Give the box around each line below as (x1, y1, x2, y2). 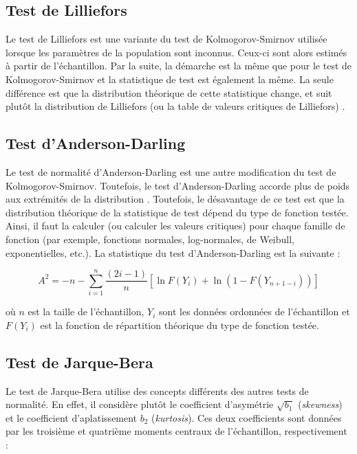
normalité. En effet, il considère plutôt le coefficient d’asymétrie (6, 397, 274, 411)
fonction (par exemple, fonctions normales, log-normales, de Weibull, (6, 231, 294, 246)
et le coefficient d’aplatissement (6, 410, 138, 424)
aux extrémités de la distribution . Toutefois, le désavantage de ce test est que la (6, 192, 345, 206)
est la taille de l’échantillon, (28, 304, 144, 319)
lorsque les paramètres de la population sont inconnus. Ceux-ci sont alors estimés (6, 45, 347, 59)
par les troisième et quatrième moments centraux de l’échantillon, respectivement (6, 424, 347, 438)
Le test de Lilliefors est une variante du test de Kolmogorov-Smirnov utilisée (6, 32, 327, 46)
